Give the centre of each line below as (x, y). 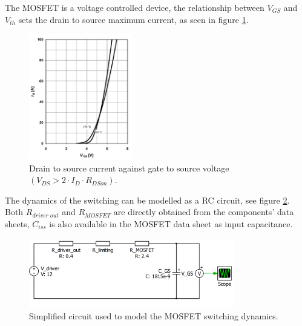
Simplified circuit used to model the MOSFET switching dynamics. (154, 316)
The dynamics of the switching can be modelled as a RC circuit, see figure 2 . (147, 200)
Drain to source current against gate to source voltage (129, 168)
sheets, (17, 223)
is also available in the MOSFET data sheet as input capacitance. (171, 223)
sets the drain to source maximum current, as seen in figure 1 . (133, 19)
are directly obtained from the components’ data (204, 212)
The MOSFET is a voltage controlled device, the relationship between (135, 7)
